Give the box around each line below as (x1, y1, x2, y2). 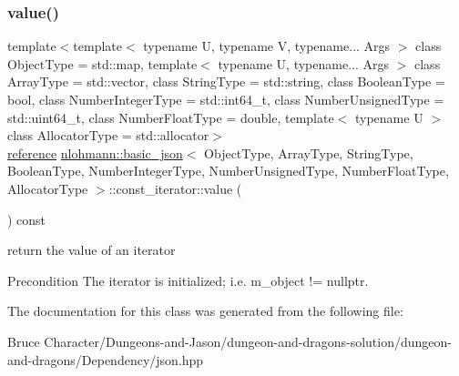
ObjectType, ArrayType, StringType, (204, 143, 413, 162)
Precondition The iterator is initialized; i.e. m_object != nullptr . (7, 270, 369, 290)
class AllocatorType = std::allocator (7, 126, 209, 145)
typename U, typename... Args (218, 54, 390, 73)
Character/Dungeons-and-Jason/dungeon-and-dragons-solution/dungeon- (44, 331, 452, 351)
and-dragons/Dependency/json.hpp (7, 350, 204, 369)
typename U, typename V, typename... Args (143, 36, 391, 56)
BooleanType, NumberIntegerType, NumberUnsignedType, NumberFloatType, (7, 161, 449, 180)
